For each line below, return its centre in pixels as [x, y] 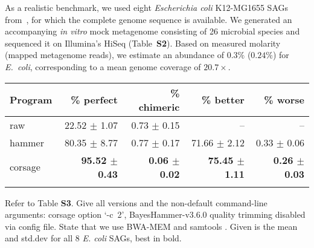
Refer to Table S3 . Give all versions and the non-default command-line [136, 202]
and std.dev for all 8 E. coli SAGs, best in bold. [93, 238]
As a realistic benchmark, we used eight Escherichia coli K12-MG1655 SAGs [146, 7]
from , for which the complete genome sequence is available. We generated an [149, 19]
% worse [284, 100]
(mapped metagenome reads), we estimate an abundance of [114, 55]
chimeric [159, 106]
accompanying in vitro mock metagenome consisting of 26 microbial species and [152, 31]
